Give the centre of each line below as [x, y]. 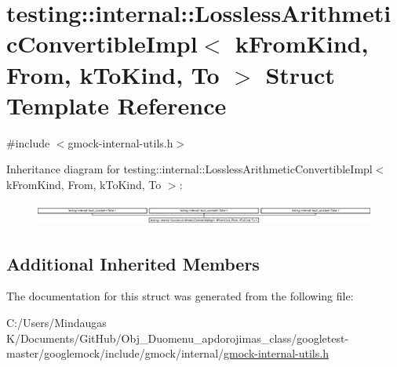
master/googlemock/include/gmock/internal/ [115, 353]
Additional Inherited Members [133, 263]
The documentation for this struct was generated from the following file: [180, 296]
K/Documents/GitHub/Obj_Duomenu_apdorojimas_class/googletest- [178, 338]
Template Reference [117, 105]
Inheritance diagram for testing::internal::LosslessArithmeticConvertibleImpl [189, 169]
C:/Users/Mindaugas [56, 323]
